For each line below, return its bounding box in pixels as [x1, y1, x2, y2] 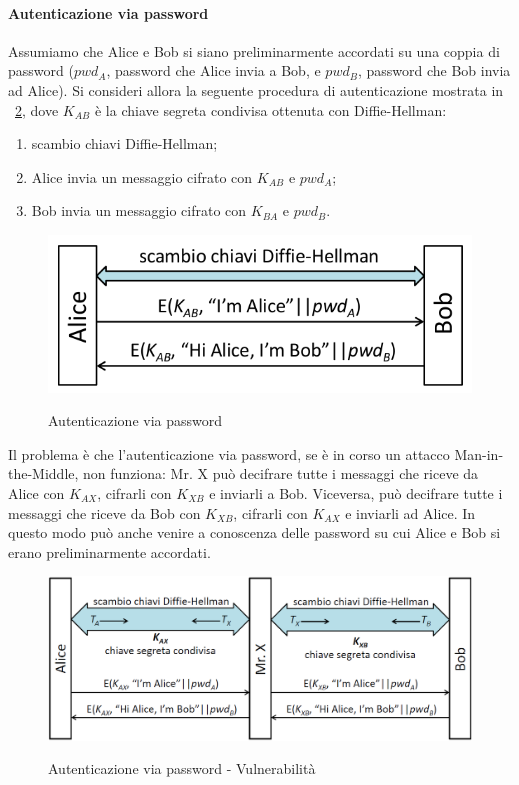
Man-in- [454, 443, 504, 464]
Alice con [8, 483, 65, 503]
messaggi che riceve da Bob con [8, 502, 201, 523]
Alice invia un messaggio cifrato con [31, 166, 253, 187]
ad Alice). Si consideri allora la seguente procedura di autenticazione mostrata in [8, 79, 504, 100]
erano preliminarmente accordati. [8, 541, 211, 562]
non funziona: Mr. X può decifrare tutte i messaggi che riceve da [83, 463, 479, 484]
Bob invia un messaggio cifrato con [31, 200, 247, 221]
